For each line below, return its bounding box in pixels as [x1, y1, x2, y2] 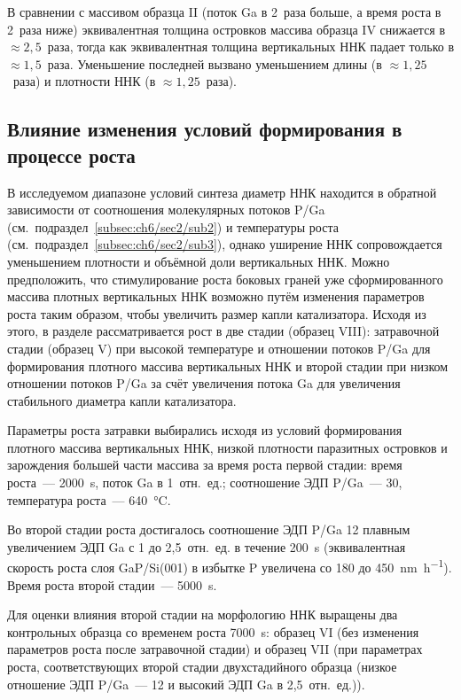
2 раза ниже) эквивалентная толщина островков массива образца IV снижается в [7, 19, 446, 38]
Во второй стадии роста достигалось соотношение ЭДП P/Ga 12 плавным [7, 520, 410, 539]
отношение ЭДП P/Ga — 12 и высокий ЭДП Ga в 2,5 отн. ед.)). [7, 674, 365, 693]
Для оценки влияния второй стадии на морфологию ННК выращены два [7, 605, 398, 624]
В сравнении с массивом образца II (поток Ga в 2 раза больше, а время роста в [7, 3, 441, 20]
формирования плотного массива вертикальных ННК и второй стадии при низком [7, 356, 449, 375]
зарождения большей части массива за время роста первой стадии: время [7, 455, 402, 474]
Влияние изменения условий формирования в [7, 115, 402, 143]
